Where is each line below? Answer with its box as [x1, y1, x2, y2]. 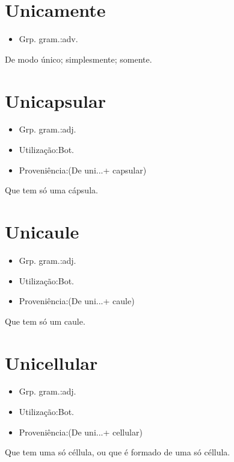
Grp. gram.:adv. [19, 33, 78, 45]
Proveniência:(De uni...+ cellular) [19, 425, 143, 438]
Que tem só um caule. [5, 314, 85, 327]
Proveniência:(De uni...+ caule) [19, 295, 135, 307]
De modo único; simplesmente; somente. [5, 52, 152, 65]
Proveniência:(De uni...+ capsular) [19, 163, 147, 176]
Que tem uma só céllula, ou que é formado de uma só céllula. [5, 446, 230, 458]
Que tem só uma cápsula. [5, 184, 98, 196]
